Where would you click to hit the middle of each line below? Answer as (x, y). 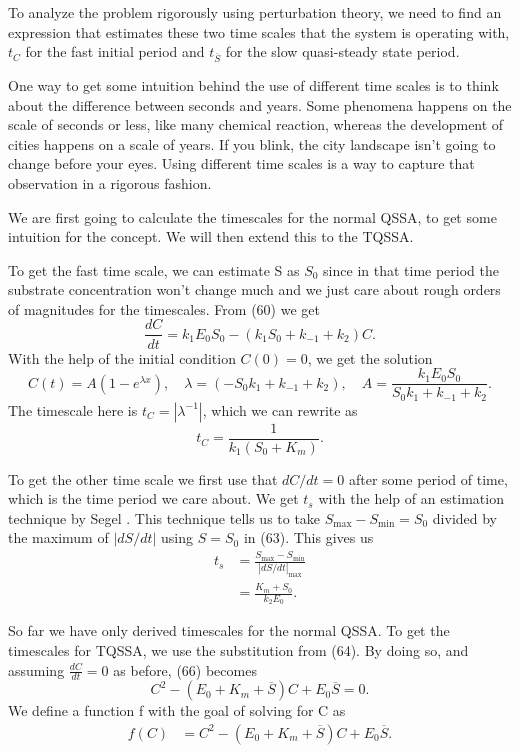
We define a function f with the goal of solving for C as (177, 710)
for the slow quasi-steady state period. (342, 51)
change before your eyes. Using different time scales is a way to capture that (241, 163)
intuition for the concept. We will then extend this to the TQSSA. (211, 236)
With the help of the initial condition (122, 357)
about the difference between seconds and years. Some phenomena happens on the (260, 104)
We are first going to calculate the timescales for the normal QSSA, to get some (252, 216)
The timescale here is (73, 409)
